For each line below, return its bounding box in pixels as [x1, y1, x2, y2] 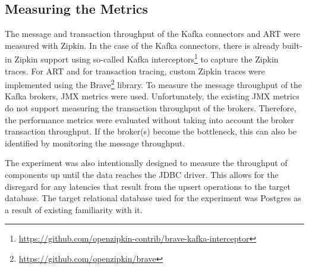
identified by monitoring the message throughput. [5, 136, 185, 149]
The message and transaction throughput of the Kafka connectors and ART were [5, 27, 300, 40]
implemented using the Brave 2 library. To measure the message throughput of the [5, 77, 302, 90]
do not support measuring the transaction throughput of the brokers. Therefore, [5, 102, 297, 114]
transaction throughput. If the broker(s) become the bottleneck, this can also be [5, 125, 297, 137]
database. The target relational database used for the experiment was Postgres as [5, 192, 301, 204]
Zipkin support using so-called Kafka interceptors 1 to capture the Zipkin [14, 51, 279, 65]
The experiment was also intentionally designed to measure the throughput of [5, 157, 288, 169]
